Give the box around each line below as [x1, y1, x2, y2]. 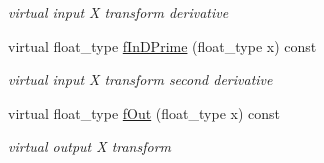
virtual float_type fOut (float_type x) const [8, 102, 281, 123]
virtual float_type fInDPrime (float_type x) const [8, 35, 317, 56]
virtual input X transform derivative [8, 2, 229, 22]
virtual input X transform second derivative [8, 69, 273, 90]
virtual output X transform [8, 136, 172, 157]
